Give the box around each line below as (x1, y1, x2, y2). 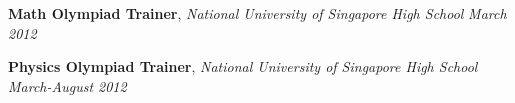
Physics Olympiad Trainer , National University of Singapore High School (8, 56, 478, 77)
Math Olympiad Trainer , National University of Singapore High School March (8, 3, 507, 23)
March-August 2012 (8, 75, 127, 96)
